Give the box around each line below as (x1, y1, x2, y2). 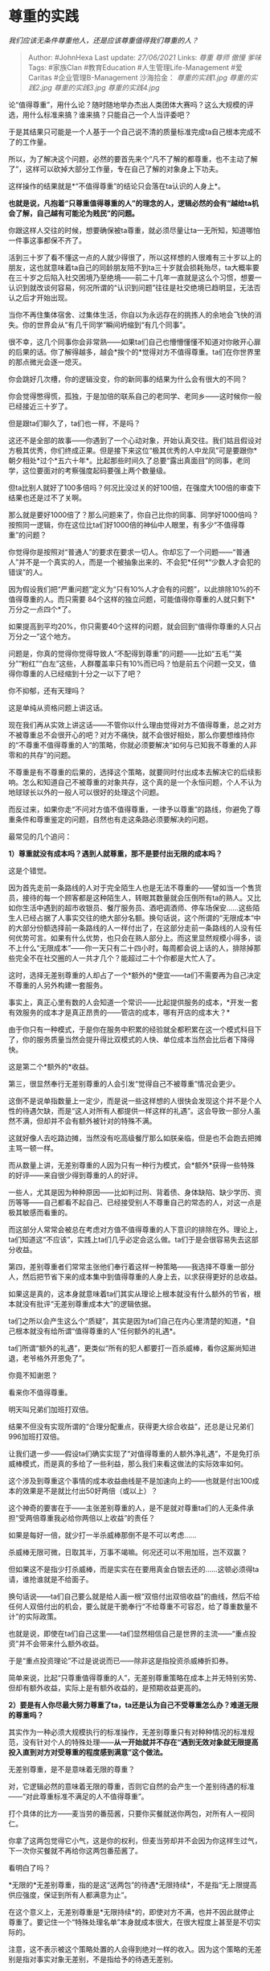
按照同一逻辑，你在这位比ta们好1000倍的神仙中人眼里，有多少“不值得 (8, 519, 239, 529)
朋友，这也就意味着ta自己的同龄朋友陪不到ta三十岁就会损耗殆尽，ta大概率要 (8, 262, 260, 272)
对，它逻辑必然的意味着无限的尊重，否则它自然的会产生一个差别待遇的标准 (8, 1781, 255, 1791)
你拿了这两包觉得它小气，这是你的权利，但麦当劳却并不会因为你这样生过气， (8, 1835, 262, 1846)
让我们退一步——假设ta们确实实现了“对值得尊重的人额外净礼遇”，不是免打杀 (8, 1448, 260, 1458)
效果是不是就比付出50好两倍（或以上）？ (22, 1485, 158, 1496)
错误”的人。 (8, 567, 47, 577)
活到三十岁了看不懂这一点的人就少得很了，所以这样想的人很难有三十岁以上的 (8, 253, 262, 262)
